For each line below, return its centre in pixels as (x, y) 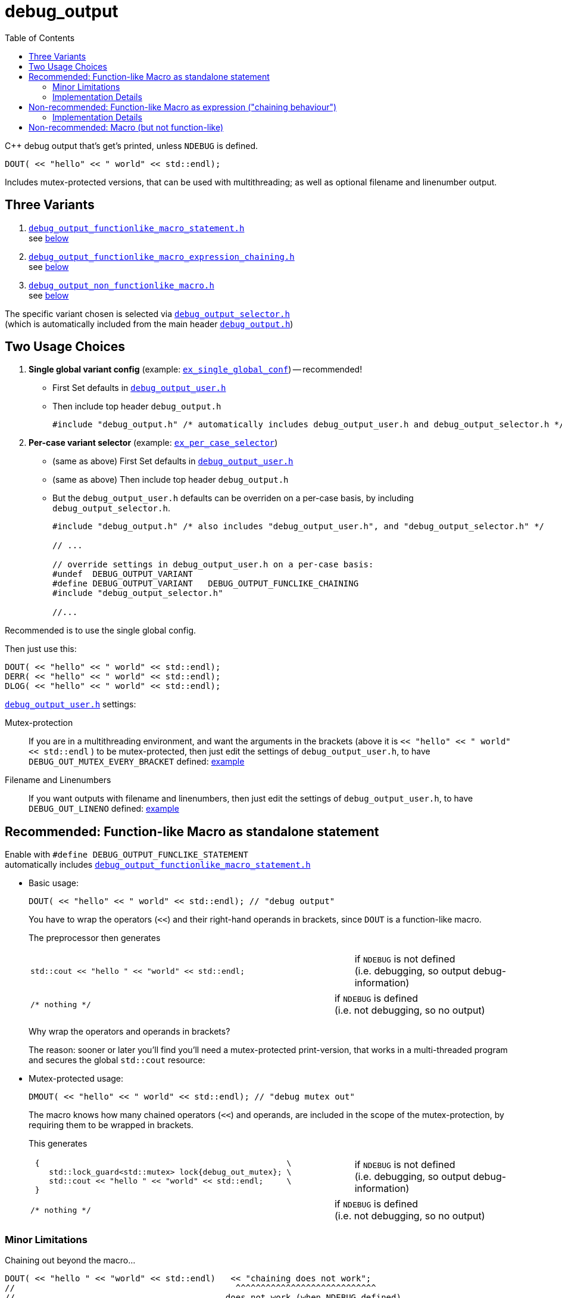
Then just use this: (41, 649)
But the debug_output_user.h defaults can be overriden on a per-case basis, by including (233, 498)
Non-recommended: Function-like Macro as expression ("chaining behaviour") (183, 107)
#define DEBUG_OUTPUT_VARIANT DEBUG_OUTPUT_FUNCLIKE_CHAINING (206, 584)
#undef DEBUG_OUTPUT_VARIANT (123, 574)
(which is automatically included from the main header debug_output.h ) (149, 324)
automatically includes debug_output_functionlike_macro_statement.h (158, 865)
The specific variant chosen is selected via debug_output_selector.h (147, 313)
